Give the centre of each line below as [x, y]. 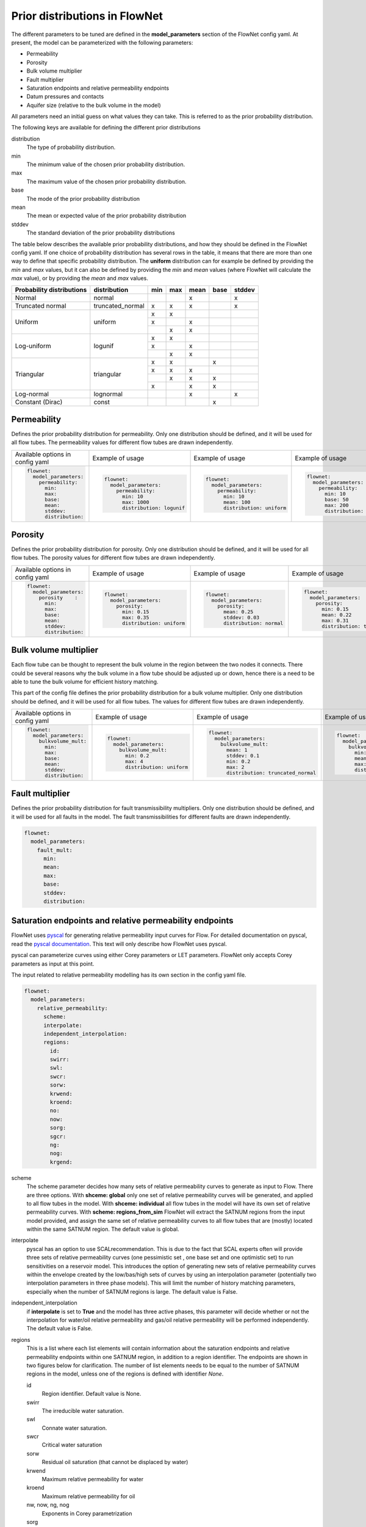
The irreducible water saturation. [83, 1410]
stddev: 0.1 [243, 755]
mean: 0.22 [336, 615]
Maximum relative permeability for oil [88, 1496]
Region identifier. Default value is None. [91, 1394]
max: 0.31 [335, 620]
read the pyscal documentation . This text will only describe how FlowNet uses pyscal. [119, 944]
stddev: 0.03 [242, 618]
